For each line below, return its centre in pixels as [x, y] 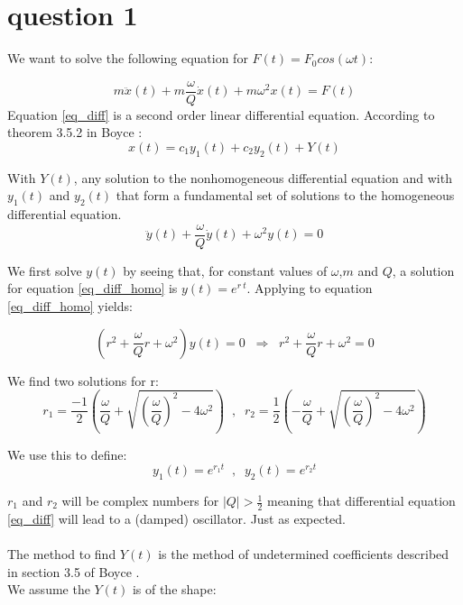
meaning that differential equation [361, 501]
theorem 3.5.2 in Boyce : [75, 132]
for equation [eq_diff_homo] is [93, 288]
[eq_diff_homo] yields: [70, 306]
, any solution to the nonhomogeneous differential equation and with [263, 177]
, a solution [423, 270]
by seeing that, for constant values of [225, 270]
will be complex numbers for [140, 501]
